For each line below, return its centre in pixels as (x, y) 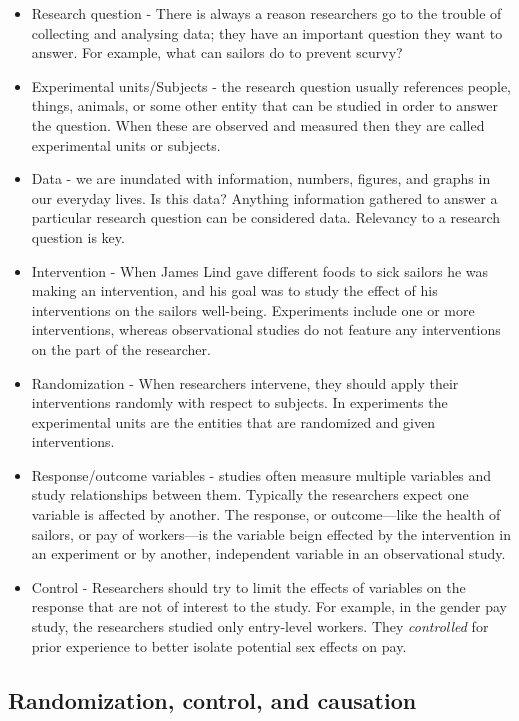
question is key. (78, 236)
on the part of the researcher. (121, 348)
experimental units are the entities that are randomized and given (233, 421)
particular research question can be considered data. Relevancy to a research (265, 217)
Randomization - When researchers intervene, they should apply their (245, 382)
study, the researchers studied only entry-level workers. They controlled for (260, 626)
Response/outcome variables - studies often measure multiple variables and (261, 474)
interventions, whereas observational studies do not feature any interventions (266, 329)
